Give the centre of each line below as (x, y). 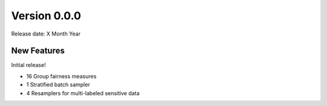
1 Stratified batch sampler (58, 85)
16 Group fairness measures (61, 76)
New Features (38, 51)
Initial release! (28, 65)
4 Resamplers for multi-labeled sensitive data (83, 93)
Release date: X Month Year (46, 34)
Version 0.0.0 (46, 16)
